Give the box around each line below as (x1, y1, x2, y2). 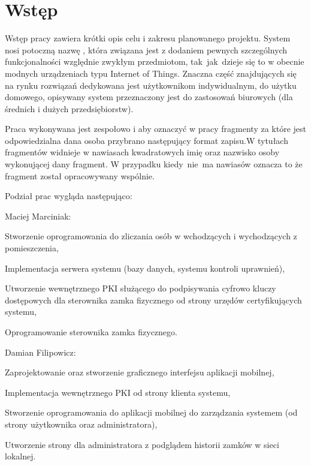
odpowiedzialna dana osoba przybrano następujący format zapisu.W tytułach (5, 134, 288, 146)
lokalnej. (5, 450, 36, 462)
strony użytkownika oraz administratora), (5, 417, 158, 430)
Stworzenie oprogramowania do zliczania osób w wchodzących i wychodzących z (5, 230, 297, 242)
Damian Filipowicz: (5, 345, 76, 358)
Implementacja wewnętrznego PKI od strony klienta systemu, (5, 386, 231, 398)
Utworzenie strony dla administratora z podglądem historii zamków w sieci (5, 438, 279, 450)
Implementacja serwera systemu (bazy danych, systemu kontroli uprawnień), (5, 261, 285, 274)
